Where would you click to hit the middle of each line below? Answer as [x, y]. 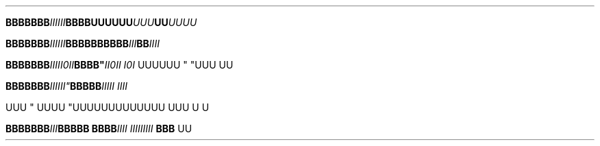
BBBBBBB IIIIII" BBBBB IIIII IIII [67, 86]
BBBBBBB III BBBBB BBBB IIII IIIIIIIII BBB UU [99, 129]
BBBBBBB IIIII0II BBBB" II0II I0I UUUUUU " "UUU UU [120, 65]
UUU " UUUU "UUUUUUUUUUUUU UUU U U [108, 107]
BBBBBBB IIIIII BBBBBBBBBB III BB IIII [83, 44]
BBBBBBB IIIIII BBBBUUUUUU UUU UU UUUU [101, 22]
